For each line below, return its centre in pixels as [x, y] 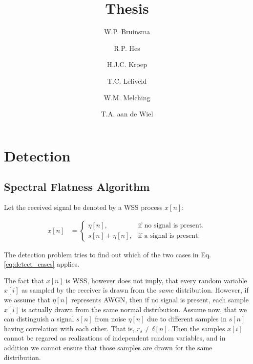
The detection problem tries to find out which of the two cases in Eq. [107, 254]
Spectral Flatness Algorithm [77, 187]
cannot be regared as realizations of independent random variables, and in [115, 338]
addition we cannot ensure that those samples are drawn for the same [108, 348]
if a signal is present [168, 236]
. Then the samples [196, 328]
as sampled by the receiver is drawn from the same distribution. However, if [135, 290]
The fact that [24, 280]
